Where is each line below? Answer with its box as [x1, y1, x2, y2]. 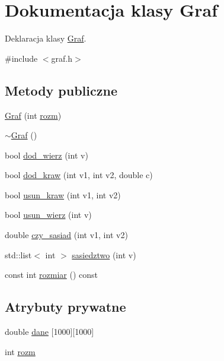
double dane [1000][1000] [5, 325, 94, 338]
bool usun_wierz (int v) [5, 208, 92, 221]
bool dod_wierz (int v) [5, 148, 88, 161]
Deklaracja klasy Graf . [5, 32, 87, 45]
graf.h [51, 52, 73, 64]
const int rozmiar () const [5, 268, 98, 281]
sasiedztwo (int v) [72, 248, 136, 261]
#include [5, 52, 38, 64]
